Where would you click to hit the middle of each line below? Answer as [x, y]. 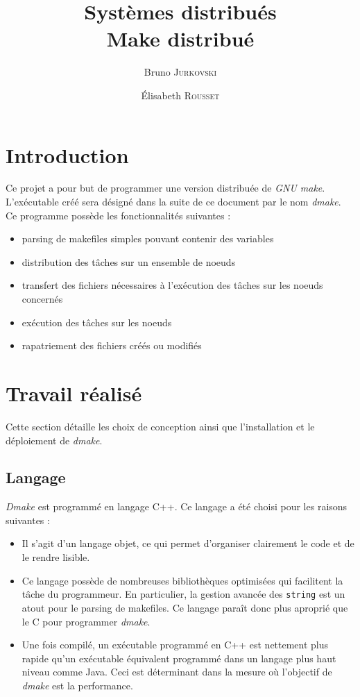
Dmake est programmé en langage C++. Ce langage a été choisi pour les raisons [177, 506]
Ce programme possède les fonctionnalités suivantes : [118, 215]
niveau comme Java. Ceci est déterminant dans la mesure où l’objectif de [177, 672]
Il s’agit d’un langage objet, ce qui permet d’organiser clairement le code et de [188, 543]
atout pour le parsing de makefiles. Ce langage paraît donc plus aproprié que [185, 607]
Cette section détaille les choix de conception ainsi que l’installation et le [160, 426]
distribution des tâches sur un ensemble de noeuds [129, 261]
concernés [42, 299]
